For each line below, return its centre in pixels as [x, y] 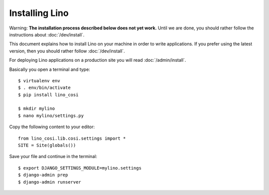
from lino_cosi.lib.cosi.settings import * [72, 138]
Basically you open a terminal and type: [50, 69]
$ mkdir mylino [37, 109]
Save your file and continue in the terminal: [53, 157]
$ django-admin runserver [50, 182]
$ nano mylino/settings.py [51, 115]
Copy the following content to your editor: [52, 127]
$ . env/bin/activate [44, 88]
